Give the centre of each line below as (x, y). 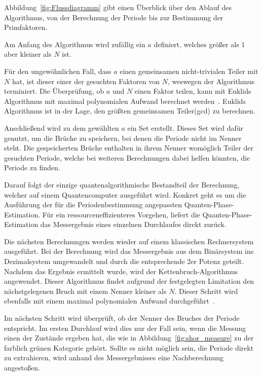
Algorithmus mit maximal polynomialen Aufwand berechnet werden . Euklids (125, 101)
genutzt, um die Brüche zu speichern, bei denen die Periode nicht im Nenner (123, 138)
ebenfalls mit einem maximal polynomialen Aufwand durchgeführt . (109, 301)
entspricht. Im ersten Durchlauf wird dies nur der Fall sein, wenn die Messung (125, 328)
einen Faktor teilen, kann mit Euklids (193, 91)
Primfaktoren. (26, 27)
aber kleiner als (28, 54)
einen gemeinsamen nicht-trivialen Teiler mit (189, 71)
